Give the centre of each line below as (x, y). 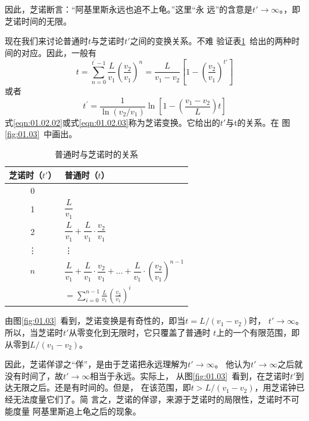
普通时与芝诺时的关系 (97, 154)
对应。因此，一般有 (59, 52)
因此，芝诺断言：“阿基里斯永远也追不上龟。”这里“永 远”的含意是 (129, 9)
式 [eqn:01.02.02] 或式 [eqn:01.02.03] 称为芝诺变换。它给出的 (113, 122)
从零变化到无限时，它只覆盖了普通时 (140, 332)
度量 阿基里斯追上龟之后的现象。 (77, 411)
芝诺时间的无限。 (38, 21)
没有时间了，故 (34, 375)
